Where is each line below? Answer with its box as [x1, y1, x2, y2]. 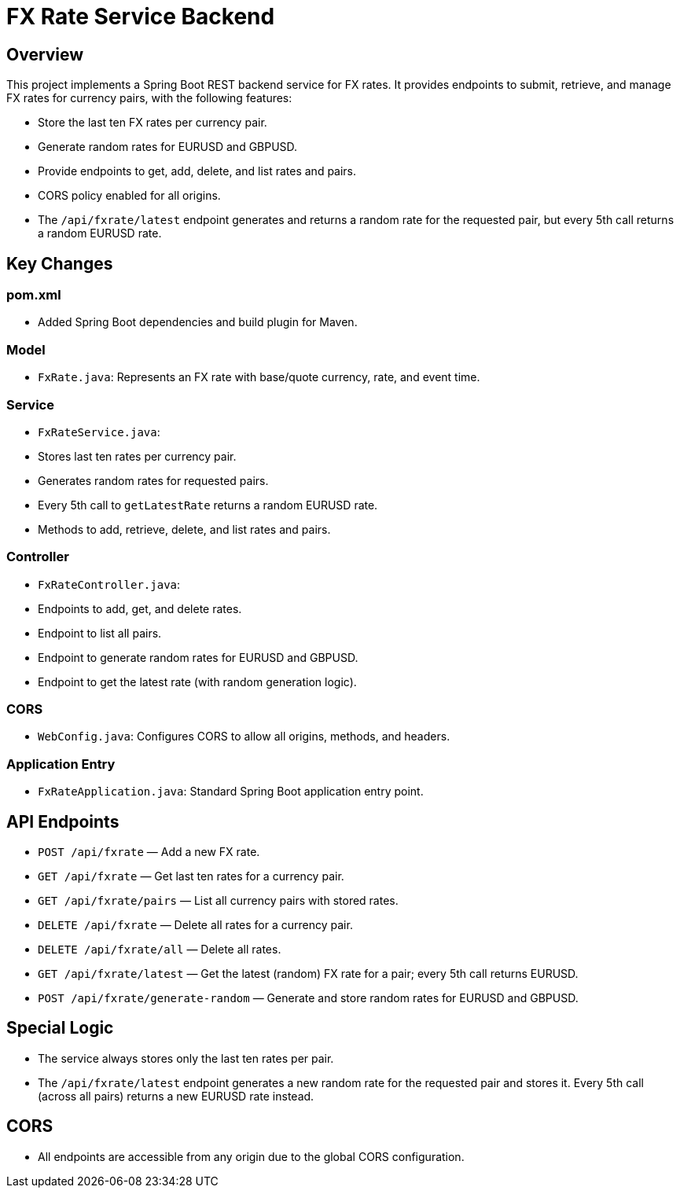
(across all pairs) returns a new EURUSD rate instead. [38, 1089, 314, 1103]
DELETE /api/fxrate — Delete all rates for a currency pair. [38, 917, 353, 931]
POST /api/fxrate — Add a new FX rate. [38, 844, 260, 858]
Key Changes [6, 253, 113, 274]
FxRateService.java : [38, 424, 160, 439]
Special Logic [6, 1018, 114, 1038]
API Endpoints [6, 811, 119, 832]
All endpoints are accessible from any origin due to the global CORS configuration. [38, 1149, 465, 1163]
